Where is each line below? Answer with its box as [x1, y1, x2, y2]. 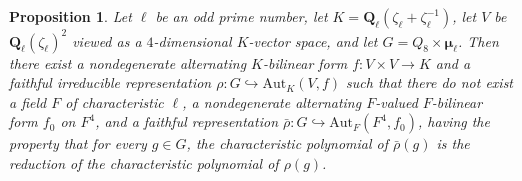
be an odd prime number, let [155, 6, 328, 26]
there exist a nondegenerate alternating [9, 52, 247, 73]
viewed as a [72, 30, 142, 51]
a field [9, 91, 47, 112]
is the [436, 133, 470, 154]
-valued [375, 91, 418, 112]
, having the [418, 111, 490, 132]
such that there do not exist [346, 72, 514, 93]
